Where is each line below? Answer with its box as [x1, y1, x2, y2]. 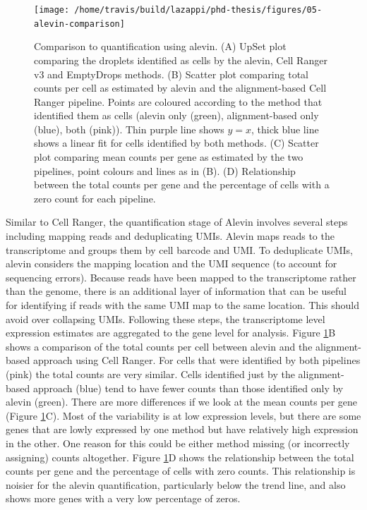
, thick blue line [251, 121, 319, 136]
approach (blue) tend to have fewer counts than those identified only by [32, 380, 344, 395]
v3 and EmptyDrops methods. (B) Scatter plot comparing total [34, 66, 308, 81]
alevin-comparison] [34, 18, 125, 29]
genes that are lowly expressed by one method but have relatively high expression [6, 422, 359, 437]
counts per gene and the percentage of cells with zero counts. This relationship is [6, 463, 356, 478]
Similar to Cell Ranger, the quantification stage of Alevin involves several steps [6, 214, 348, 229]
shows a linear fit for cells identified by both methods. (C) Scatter [34, 135, 319, 150]
